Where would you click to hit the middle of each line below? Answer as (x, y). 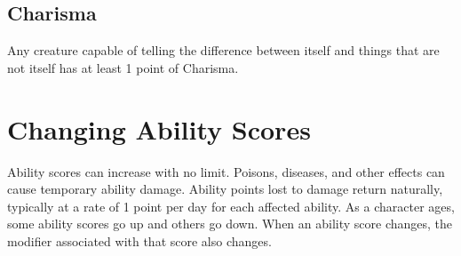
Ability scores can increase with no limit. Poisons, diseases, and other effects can (226, 171)
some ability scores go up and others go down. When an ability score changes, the (230, 224)
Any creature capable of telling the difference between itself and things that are (223, 50)
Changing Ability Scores (159, 128)
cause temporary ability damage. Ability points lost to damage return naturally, (225, 189)
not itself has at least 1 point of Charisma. (123, 67)
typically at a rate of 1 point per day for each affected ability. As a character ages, (231, 206)
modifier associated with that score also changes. (139, 240)
